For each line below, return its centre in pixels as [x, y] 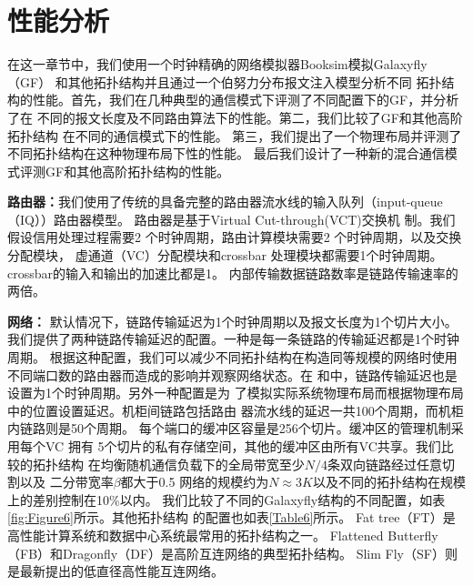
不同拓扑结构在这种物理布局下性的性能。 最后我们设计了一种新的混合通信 [226, 153]
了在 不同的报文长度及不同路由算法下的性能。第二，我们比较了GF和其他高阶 [235, 117]
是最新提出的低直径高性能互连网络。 [116, 571]
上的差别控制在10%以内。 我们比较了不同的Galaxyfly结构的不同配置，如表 [226, 499]
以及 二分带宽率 [66, 482]
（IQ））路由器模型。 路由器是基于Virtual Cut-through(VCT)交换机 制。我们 [231, 219]
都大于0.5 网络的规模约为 [195, 482]
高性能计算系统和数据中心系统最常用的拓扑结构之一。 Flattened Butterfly [223, 535]
